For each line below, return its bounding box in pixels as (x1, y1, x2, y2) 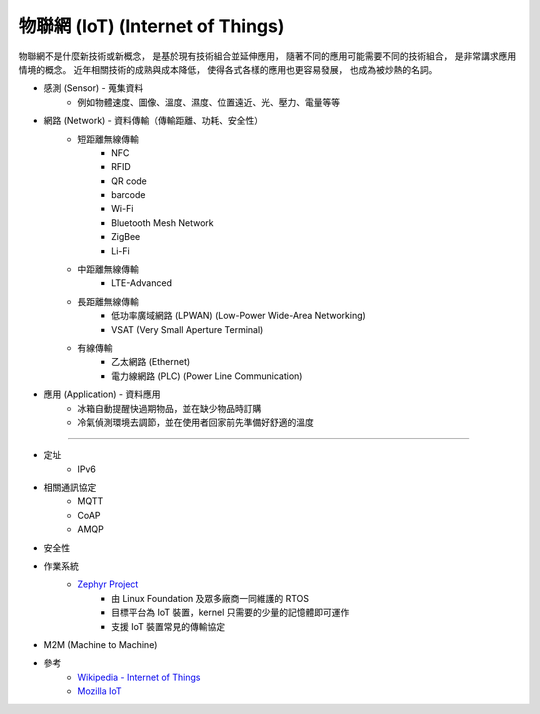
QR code (111, 175, 147, 187)
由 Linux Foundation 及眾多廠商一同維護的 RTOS (111, 592, 310, 604)
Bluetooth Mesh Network (111, 216, 214, 229)
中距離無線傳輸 (77, 263, 139, 275)
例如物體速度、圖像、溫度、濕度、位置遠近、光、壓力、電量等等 (77, 96, 340, 108)
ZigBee (111, 231, 141, 243)
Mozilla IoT (77, 685, 122, 697)
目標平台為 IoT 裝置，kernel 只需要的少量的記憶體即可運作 (111, 606, 350, 619)
